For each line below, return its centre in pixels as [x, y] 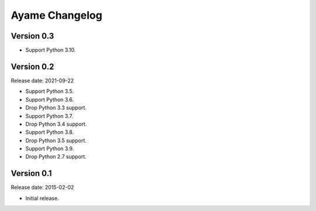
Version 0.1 [31, 173]
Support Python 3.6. [50, 99]
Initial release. [42, 198]
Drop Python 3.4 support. [56, 124]
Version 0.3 [32, 36]
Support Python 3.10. [51, 50]
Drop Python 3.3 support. [56, 108]
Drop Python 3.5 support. [56, 140]
